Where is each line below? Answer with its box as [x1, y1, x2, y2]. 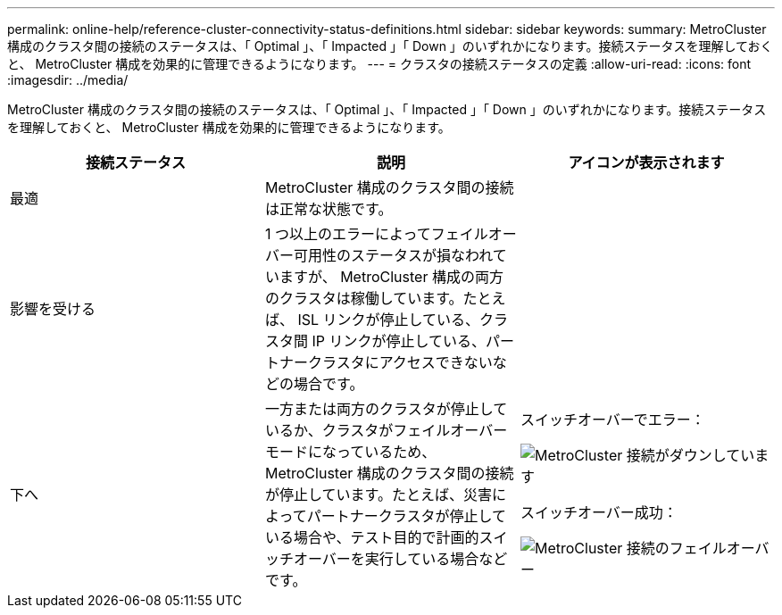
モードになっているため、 [264, 443, 437, 461]
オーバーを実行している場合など [293, 550, 508, 568]
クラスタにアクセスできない [307, 353, 493, 371]
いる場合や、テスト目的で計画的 [264, 528, 479, 546]
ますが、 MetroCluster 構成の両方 [279, 268, 503, 286]
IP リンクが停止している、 [312, 332, 487, 350]
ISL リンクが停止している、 [297, 311, 480, 328]
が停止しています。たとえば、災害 [264, 486, 492, 503]
